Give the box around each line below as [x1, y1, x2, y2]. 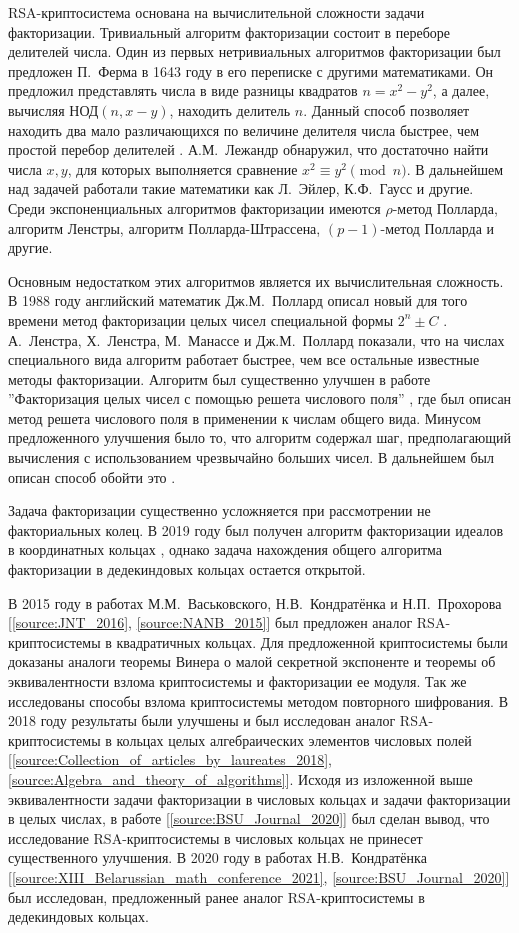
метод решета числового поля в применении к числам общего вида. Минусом [8, 407, 481, 428]
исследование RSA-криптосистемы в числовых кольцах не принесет [8, 827, 423, 848]
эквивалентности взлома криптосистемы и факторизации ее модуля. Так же [8, 671, 467, 691]
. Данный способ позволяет [303, 99, 470, 120]
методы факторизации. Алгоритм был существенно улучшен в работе [8, 368, 431, 389]
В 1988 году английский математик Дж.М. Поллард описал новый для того [8, 290, 468, 311]
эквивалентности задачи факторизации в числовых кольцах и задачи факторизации [8, 788, 511, 809]
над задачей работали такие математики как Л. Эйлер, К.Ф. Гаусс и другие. [8, 178, 474, 199]
